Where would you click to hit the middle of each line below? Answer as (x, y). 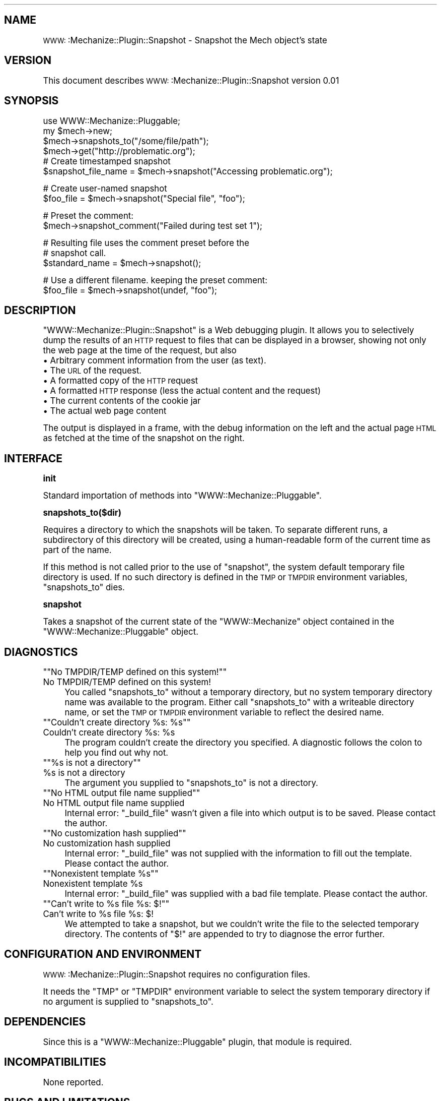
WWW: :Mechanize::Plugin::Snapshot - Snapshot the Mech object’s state (185, 40)
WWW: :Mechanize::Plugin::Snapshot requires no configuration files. (176, 974)
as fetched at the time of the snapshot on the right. (144, 438)
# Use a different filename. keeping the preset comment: (155, 280)
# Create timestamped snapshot (107, 161)
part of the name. (77, 550)
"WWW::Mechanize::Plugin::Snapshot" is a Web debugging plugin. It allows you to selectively (229, 330)
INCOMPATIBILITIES (55, 1062)
